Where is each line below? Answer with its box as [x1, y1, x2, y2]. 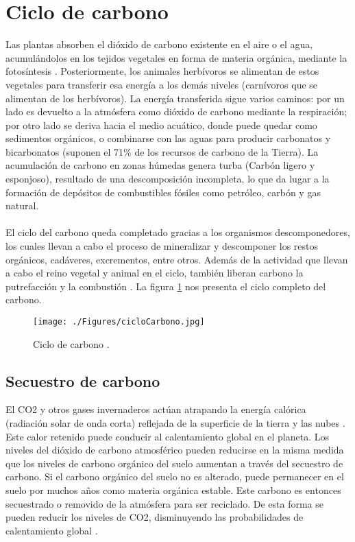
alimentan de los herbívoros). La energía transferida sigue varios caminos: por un [5, 91, 345, 105]
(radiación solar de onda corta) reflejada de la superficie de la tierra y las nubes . [5, 416, 345, 430]
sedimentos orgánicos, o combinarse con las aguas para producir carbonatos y [5, 131, 331, 145]
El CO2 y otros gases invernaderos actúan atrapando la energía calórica [5, 402, 306, 416]
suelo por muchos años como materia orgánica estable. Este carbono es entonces [5, 483, 341, 497]
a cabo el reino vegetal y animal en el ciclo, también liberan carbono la [5, 266, 304, 280]
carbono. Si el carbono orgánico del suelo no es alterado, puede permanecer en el [5, 469, 344, 484]
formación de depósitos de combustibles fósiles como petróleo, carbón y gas [5, 185, 321, 199]
